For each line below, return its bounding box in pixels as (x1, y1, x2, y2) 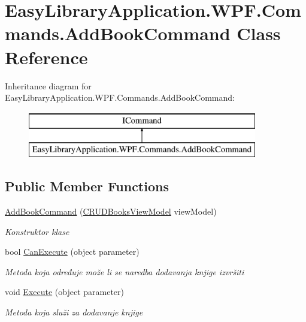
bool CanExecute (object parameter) (5, 245, 140, 258)
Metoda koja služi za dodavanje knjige (5, 306, 143, 318)
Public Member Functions (5, 177, 169, 195)
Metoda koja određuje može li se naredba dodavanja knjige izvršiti (5, 265, 244, 278)
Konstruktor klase (5, 225, 69, 237)
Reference (5, 44, 88, 69)
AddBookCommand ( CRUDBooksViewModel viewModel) (5, 205, 217, 218)
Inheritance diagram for (5, 79, 92, 92)
